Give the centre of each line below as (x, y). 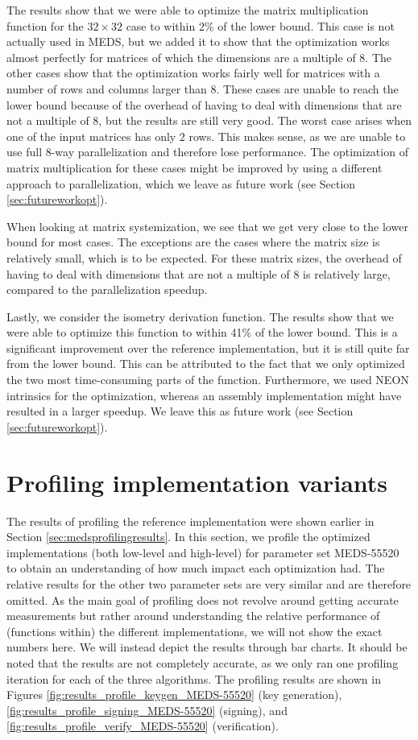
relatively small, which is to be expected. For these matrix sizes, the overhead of (204, 257)
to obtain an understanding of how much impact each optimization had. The (196, 568)
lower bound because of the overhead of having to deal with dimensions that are (204, 104)
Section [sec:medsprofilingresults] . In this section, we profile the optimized (188, 537)
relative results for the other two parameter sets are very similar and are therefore (209, 583)
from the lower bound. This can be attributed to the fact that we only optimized (206, 364)
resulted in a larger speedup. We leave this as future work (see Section (180, 411)
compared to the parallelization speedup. (107, 289)
